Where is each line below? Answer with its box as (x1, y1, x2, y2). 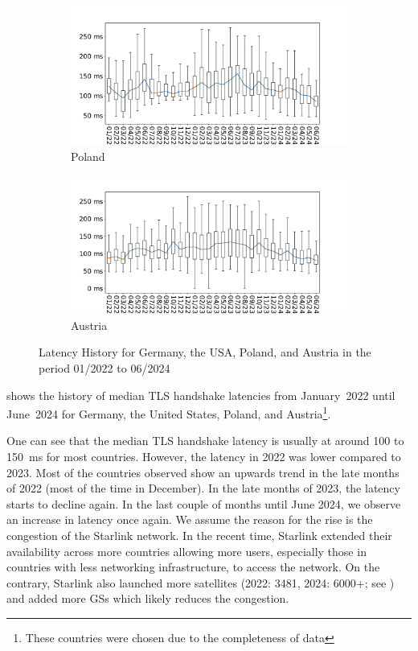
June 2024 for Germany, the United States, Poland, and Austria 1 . (6, 403, 331, 422)
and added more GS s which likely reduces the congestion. (6, 590, 289, 607)
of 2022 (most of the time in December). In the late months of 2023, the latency (6, 480, 400, 496)
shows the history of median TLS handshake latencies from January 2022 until (6, 386, 395, 403)
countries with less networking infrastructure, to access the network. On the (6, 558, 380, 575)
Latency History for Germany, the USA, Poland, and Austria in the (39, 344, 371, 361)
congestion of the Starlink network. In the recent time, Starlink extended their (6, 526, 392, 543)
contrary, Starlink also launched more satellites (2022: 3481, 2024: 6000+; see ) (6, 574, 395, 591)
